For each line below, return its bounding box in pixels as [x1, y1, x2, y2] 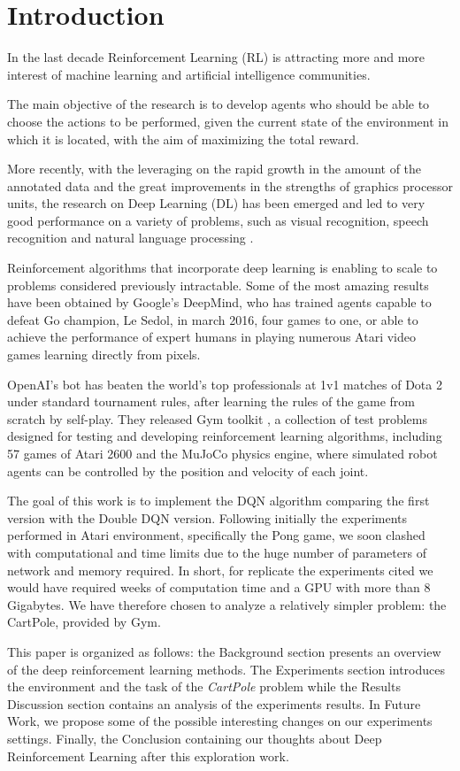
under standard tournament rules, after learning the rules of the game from [7, 392, 416, 411]
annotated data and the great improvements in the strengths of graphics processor [7, 176, 453, 195]
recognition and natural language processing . [7, 228, 254, 247]
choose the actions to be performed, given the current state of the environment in [7, 112, 448, 130]
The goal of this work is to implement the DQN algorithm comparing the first [7, 491, 430, 510]
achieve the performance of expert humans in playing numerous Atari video [7, 328, 416, 346]
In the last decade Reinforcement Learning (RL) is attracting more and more [7, 48, 425, 66]
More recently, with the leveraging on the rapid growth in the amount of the [7, 159, 422, 178]
